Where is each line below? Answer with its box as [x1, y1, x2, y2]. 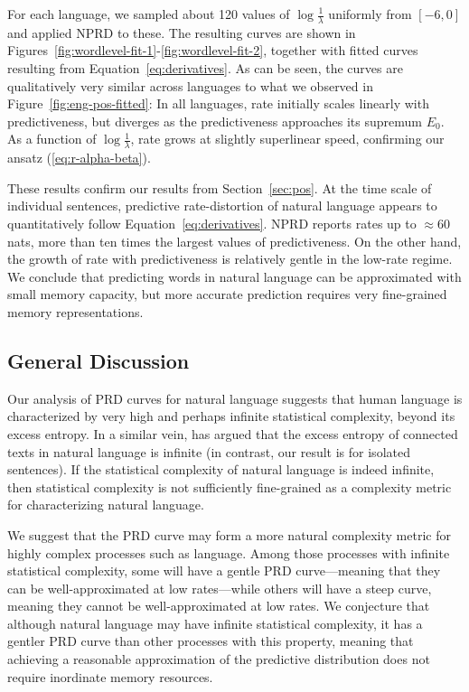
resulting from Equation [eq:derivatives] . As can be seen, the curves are [7, 59, 403, 78]
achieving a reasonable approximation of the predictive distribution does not [7, 650, 430, 669]
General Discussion [7, 346, 190, 374]
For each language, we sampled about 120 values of [7, 5, 290, 23]
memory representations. [7, 302, 144, 321]
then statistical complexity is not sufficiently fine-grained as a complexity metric [7, 477, 452, 496]
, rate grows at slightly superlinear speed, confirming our [130, 129, 445, 148]
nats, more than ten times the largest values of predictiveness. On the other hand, [7, 231, 462, 250]
